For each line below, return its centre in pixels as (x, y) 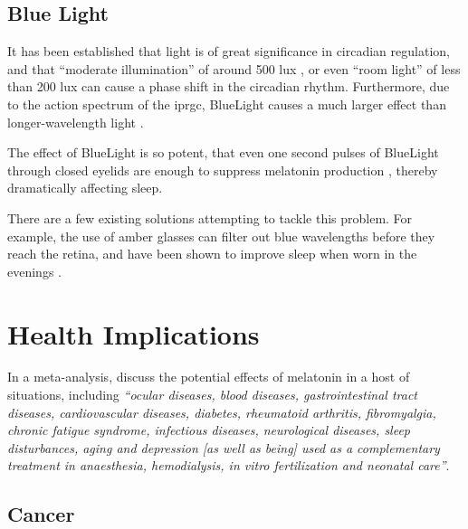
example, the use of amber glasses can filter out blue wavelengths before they (221, 236)
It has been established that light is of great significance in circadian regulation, (229, 51)
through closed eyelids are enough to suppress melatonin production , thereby (223, 170)
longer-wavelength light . (76, 122)
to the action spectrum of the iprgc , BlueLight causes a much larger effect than (227, 104)
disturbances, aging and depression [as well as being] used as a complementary (224, 447)
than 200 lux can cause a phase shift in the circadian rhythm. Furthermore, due (229, 86)
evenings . (34, 271)
